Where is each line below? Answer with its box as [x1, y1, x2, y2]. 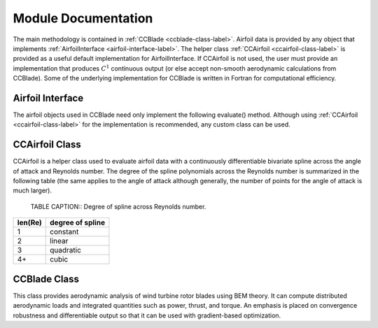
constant [50, 227, 79, 237]
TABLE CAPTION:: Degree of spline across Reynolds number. [30, 202, 206, 211]
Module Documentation [13, 10, 153, 26]
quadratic [50, 245, 82, 255]
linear [50, 236, 69, 246]
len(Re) [17, 218, 42, 227]
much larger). [13, 186, 52, 195]
